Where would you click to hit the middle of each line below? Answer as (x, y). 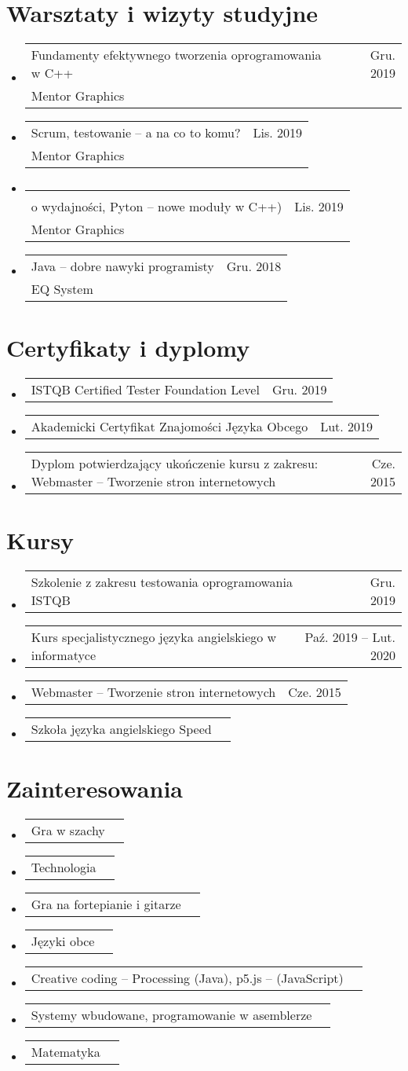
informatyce (64, 655)
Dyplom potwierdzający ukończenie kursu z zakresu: (175, 464)
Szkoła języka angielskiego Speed (121, 729)
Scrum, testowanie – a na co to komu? (136, 133)
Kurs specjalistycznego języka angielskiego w (154, 637)
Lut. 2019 (347, 427)
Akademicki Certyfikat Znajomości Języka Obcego (169, 427)
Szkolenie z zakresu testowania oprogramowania (162, 582)
